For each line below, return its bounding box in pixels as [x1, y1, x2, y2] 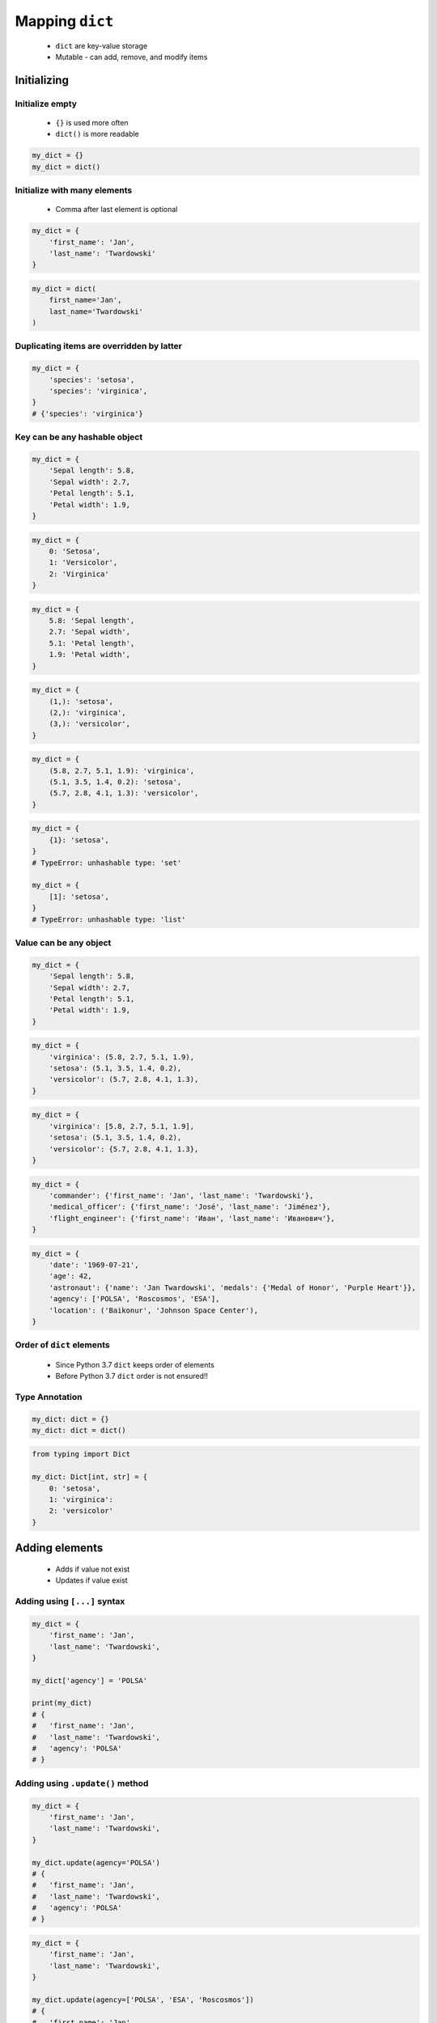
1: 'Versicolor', [49, 558, 118, 567]
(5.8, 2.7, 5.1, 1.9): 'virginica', [49, 766, 194, 775]
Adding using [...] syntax [15, 1595, 125, 1606]
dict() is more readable [55, 129, 139, 139]
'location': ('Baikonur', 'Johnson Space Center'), [49, 1305, 259, 1315]
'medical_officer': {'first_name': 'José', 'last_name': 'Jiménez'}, [49, 1202, 331, 1211]
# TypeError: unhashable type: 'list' [32, 914, 186, 924]
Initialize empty [15, 98, 77, 109]
